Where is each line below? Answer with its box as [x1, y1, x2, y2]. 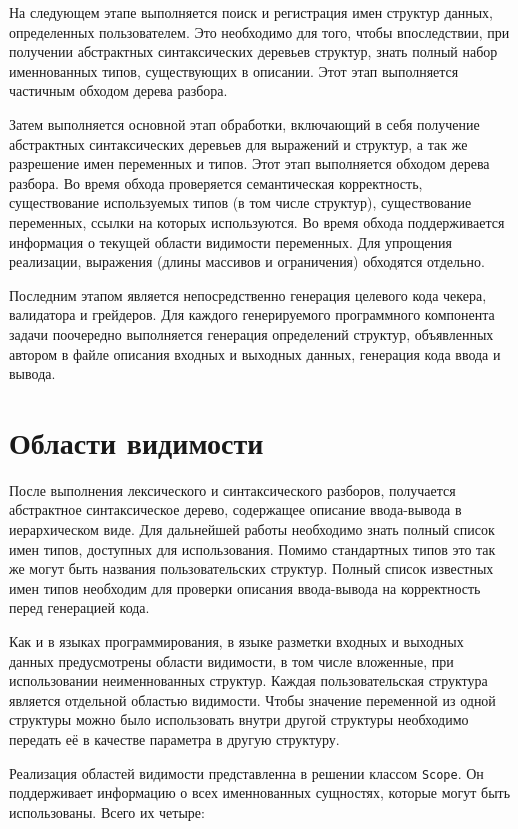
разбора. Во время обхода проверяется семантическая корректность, [9, 172, 423, 193]
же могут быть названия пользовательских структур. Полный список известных [9, 558, 494, 579]
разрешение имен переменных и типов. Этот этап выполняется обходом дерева [9, 153, 490, 174]
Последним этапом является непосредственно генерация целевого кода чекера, [9, 284, 487, 305]
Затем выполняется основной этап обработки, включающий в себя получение [9, 113, 480, 134]
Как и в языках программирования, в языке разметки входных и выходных [9, 630, 464, 651]
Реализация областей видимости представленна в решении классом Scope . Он [9, 762, 484, 783]
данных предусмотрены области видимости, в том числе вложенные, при [9, 650, 454, 671]
